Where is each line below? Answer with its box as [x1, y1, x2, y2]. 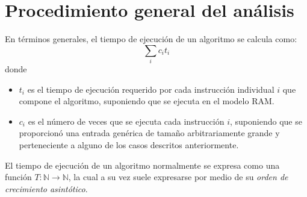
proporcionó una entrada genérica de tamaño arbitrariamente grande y [19, 127, 280, 139]
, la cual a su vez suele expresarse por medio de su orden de [68, 170, 288, 183]
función [5, 170, 32, 183]
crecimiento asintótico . [5, 182, 88, 195]
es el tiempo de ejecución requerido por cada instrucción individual [27, 83, 274, 95]
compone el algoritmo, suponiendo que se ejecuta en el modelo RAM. [19, 95, 274, 107]
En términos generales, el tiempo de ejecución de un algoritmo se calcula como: [5, 33, 297, 45]
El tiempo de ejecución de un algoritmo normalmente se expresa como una [5, 158, 280, 171]
